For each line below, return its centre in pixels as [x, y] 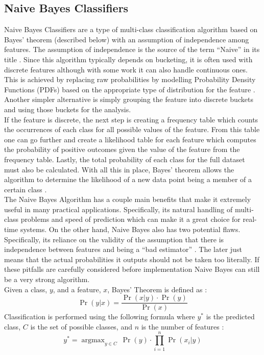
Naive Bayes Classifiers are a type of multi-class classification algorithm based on [131, 29]
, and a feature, [77, 289]
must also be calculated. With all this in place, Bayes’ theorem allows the [119, 169]
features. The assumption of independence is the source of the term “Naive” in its [132, 49]
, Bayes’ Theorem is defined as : [157, 289]
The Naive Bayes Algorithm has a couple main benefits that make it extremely [128, 199]
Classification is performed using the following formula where [100, 316]
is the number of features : [183, 326]
